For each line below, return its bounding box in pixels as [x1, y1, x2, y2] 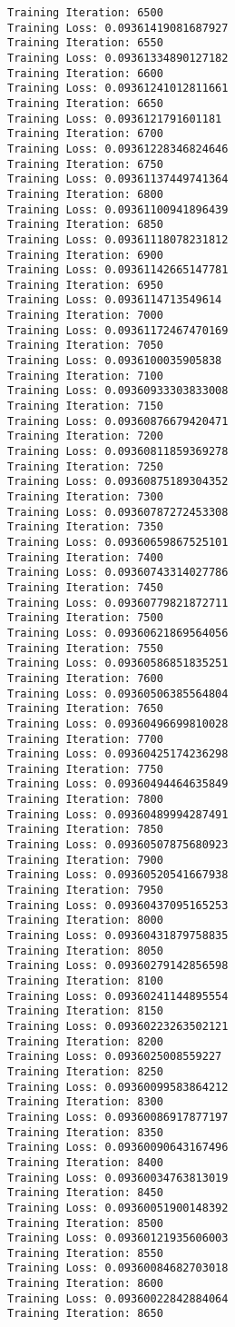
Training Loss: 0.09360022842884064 [7, 1292, 229, 1305]
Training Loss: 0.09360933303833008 [7, 384, 229, 398]
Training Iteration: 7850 [7, 823, 163, 837]
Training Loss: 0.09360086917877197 [7, 1110, 229, 1124]
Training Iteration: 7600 [7, 671, 163, 685]
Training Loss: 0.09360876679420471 [7, 414, 229, 428]
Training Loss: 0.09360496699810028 [7, 717, 229, 730]
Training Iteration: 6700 [7, 127, 163, 141]
